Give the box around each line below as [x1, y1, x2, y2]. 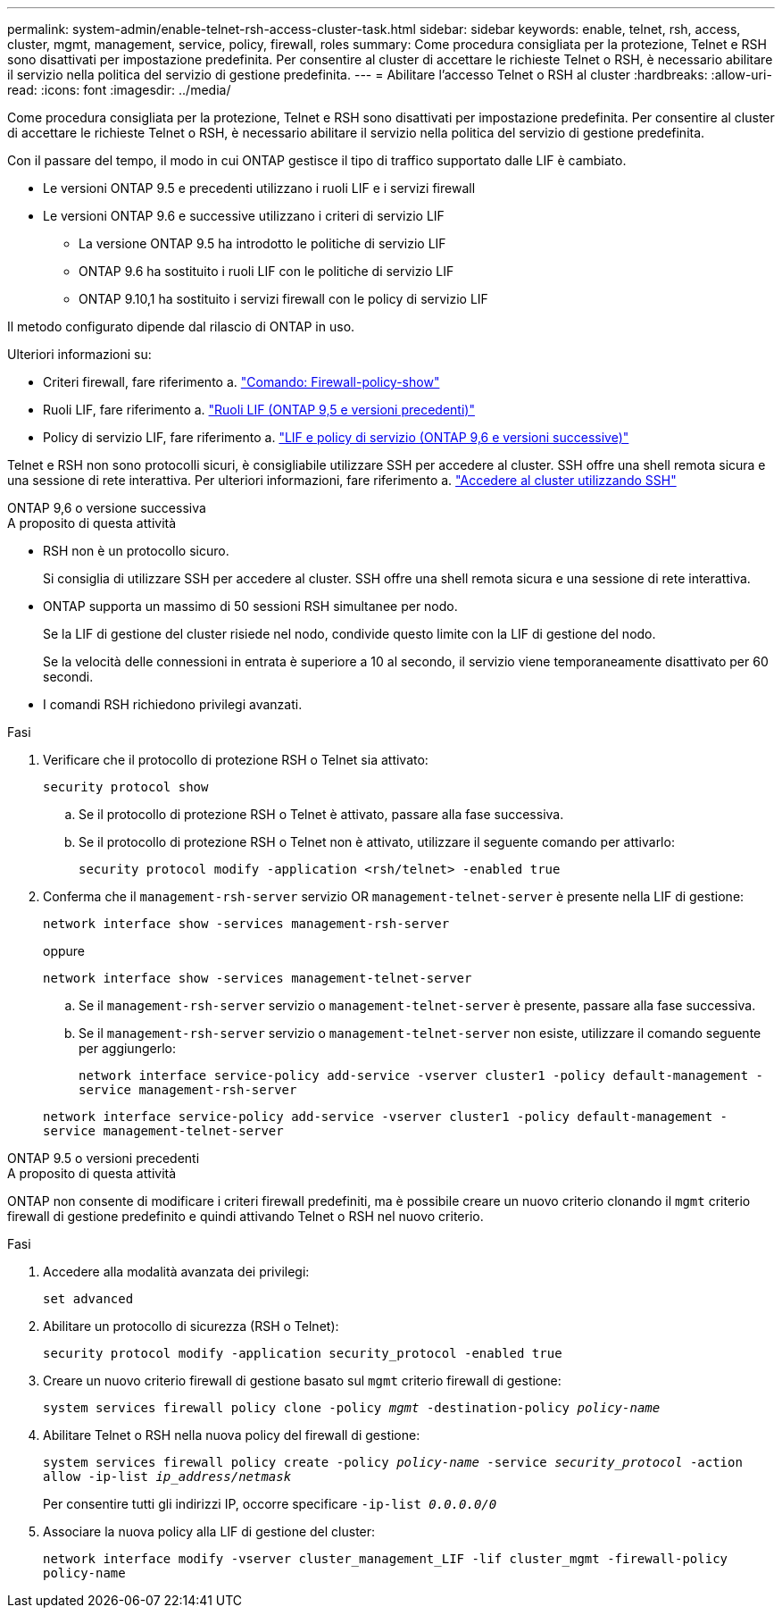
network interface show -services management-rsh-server [43, 916, 450, 931]
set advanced [43, 1292, 134, 1306]
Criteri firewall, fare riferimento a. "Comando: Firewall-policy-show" [43, 374, 440, 389]
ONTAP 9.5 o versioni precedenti [7, 1151, 200, 1166]
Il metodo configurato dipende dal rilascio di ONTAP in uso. [7, 319, 355, 334]
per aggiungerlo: [79, 1041, 176, 1056]
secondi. [43, 669, 94, 684]
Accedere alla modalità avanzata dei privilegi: [43, 1264, 310, 1279]
